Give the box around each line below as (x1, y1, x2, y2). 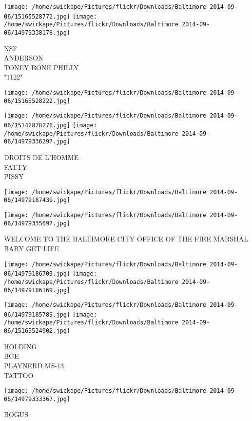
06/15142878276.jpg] (4, 121, 71, 129)
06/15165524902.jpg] (4, 327, 71, 335)
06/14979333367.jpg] (4, 395, 71, 402)
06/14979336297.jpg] (4, 138, 71, 145)
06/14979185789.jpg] (4, 311, 71, 318)
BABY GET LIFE (4, 243, 59, 253)
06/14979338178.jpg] (4, 29, 71, 36)
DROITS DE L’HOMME (4, 152, 79, 162)
